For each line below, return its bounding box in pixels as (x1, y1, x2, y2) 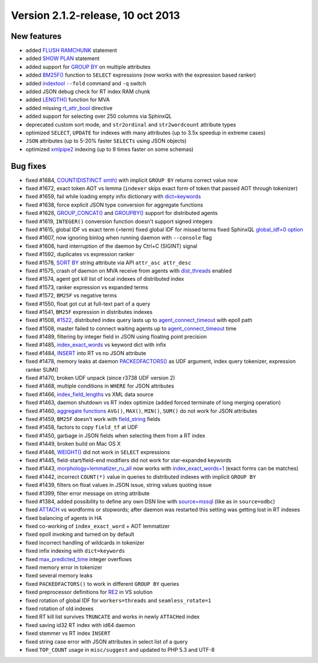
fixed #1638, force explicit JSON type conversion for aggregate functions (25, 201, 203, 208)
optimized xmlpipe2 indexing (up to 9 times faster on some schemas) (25, 145, 194, 153)
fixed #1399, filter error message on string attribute (25, 489, 150, 497)
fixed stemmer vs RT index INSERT (25, 630, 111, 637)
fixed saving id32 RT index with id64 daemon (25, 621, 135, 628)
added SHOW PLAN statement (25, 55, 100, 62)
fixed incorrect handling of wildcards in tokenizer (25, 539, 145, 546)
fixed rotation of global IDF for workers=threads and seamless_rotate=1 (25, 596, 211, 604)
